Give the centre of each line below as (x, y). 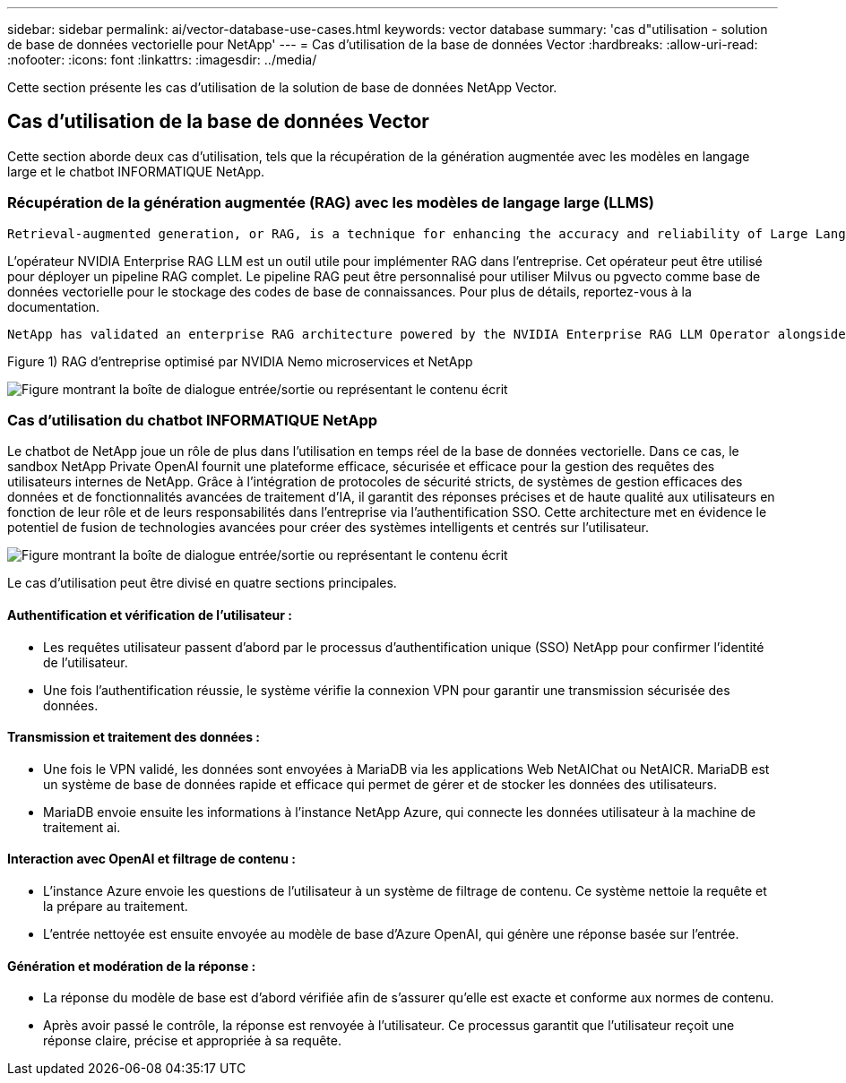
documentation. (54, 306)
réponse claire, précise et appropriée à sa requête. (192, 1041)
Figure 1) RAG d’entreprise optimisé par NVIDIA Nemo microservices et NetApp (240, 361)
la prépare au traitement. (116, 906)
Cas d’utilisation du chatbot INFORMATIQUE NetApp (193, 420)
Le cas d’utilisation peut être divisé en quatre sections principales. (202, 583)
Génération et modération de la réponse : (132, 966)
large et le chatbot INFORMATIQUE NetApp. (136, 171)
